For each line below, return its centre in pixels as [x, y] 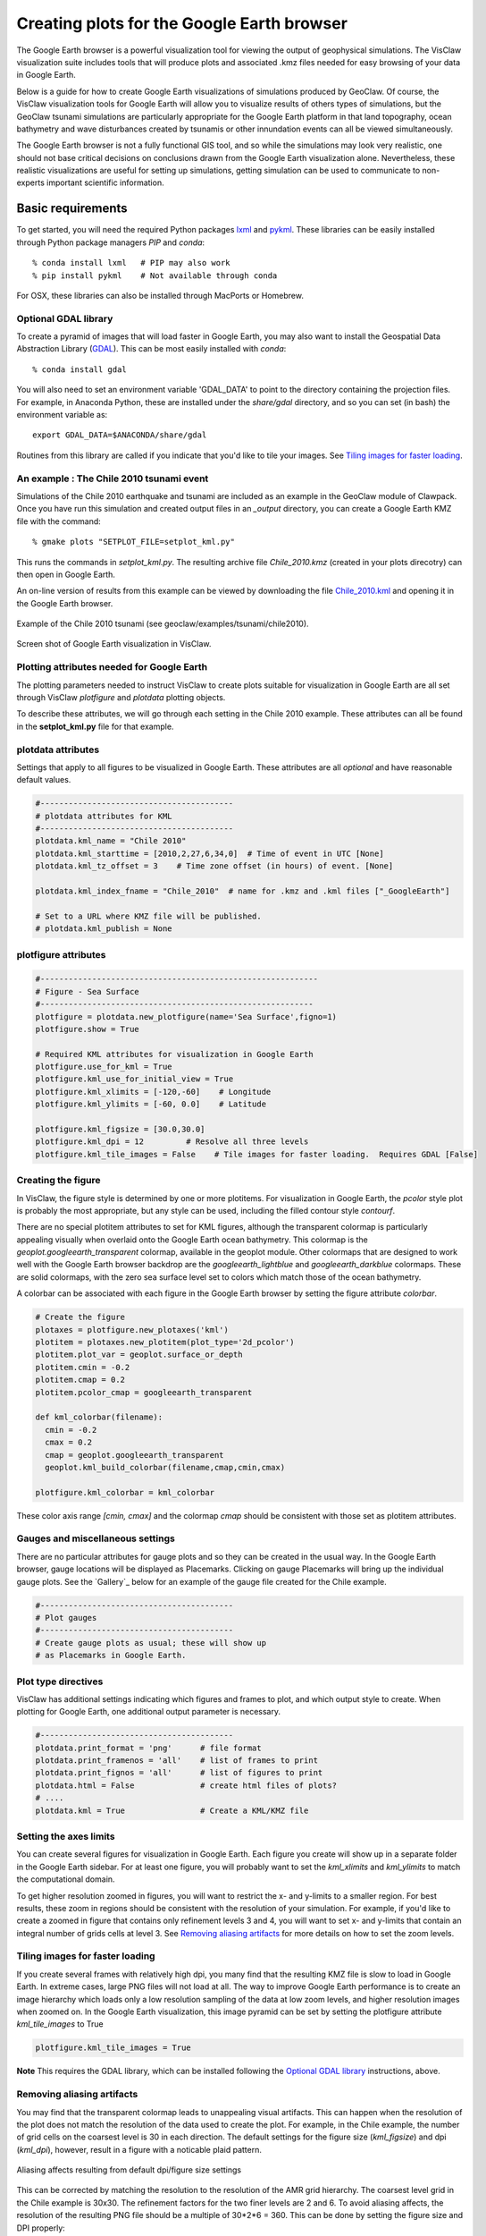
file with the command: [59, 521]
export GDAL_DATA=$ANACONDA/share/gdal [120, 435]
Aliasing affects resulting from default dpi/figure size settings [129, 2170]
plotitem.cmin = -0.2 [83, 1367]
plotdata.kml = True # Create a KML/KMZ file [172, 1810]
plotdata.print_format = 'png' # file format [149, 1748]
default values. [44, 780]
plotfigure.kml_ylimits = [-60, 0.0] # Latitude [151, 1104]
